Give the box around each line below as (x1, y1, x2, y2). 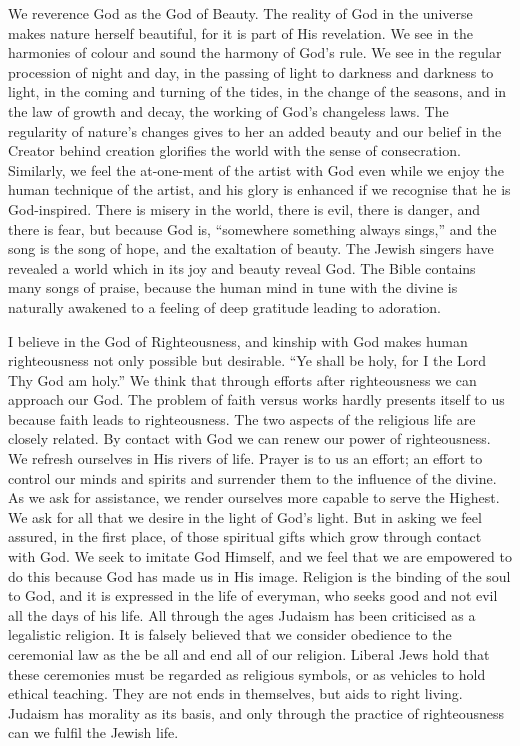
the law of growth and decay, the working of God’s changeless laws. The (8, 100, 449, 121)
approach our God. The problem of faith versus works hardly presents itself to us (8, 389, 505, 410)
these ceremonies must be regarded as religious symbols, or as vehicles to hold (8, 663, 486, 684)
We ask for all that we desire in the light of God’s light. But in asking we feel (8, 506, 482, 527)
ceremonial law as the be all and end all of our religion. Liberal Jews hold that (8, 644, 490, 664)
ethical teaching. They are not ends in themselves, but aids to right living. (8, 683, 463, 704)
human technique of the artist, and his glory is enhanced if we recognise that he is (8, 179, 511, 200)
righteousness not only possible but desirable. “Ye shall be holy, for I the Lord (8, 350, 487, 371)
